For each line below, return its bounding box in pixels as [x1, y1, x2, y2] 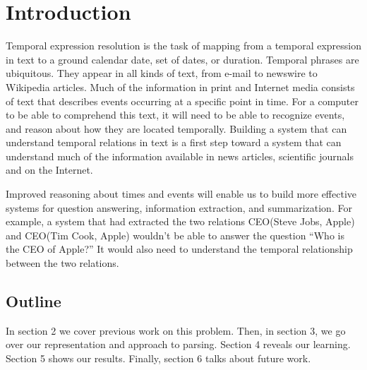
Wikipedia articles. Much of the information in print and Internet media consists [6, 79, 355, 94]
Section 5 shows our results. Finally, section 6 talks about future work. [6, 351, 311, 366]
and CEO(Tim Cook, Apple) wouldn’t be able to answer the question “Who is [6, 227, 344, 242]
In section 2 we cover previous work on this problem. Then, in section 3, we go [6, 323, 346, 338]
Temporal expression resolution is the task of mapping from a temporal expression [6, 38, 361, 53]
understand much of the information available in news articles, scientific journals [6, 148, 354, 163]
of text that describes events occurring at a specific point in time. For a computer [6, 93, 359, 108]
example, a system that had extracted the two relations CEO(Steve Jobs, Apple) [6, 214, 355, 229]
